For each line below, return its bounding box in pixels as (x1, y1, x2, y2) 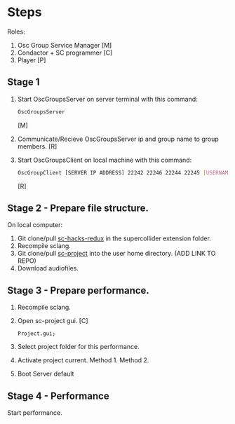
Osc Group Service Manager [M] (17, 41, 112, 49)
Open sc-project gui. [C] (17, 317, 89, 325)
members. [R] (17, 142, 58, 151)
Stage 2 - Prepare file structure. (7, 202, 149, 214)
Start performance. (7, 408, 62, 417)
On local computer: (7, 221, 63, 229)
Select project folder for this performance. (17, 343, 140, 351)
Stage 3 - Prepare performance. (7, 285, 149, 296)
